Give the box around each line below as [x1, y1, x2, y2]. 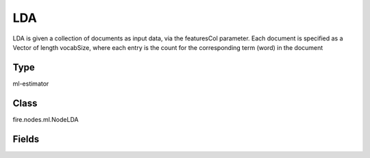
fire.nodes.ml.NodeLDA [12, 115, 79, 123]
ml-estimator [12, 79, 49, 88]
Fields [12, 133, 40, 145]
